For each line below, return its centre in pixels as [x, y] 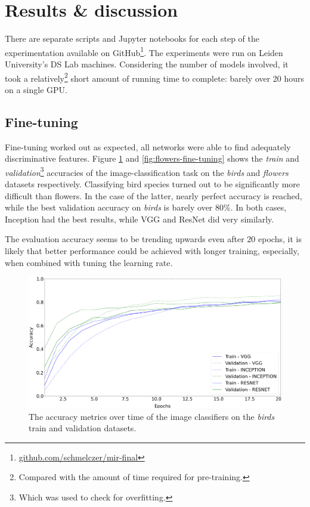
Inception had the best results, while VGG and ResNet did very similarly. [139, 219]
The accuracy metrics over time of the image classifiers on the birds [152, 416]
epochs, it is [280, 239]
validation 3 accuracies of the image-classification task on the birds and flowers [147, 171]
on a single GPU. [36, 89]
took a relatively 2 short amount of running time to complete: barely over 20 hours [155, 77]
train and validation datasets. [83, 428]
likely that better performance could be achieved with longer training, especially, [152, 251]
